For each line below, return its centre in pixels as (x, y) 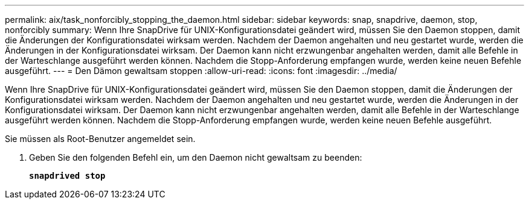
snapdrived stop (67, 176)
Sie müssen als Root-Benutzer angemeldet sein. (100, 139)
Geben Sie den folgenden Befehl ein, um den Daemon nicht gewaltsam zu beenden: (196, 157)
